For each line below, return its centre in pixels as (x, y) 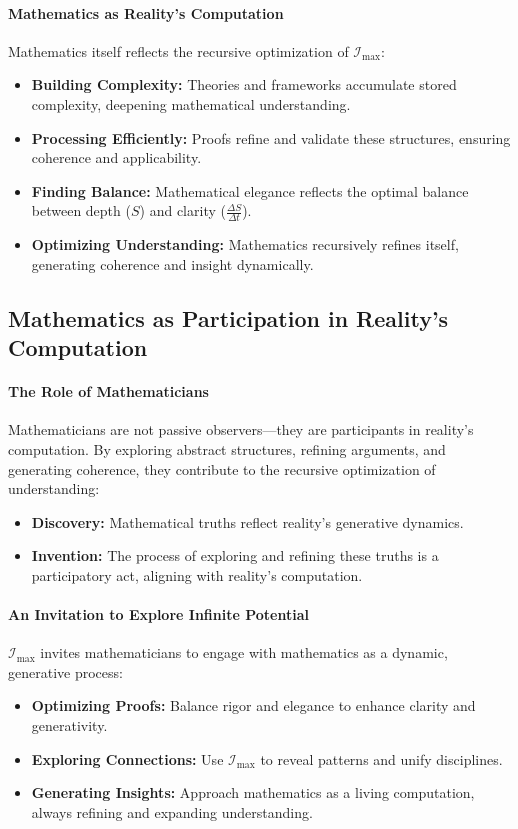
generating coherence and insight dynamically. (172, 263)
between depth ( (81, 210)
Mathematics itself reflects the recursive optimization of (178, 50)
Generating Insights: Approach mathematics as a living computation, (253, 792)
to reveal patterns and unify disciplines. (381, 758)
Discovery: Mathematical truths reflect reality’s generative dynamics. (247, 521)
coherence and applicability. (116, 157)
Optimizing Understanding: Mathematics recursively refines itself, (245, 244)
